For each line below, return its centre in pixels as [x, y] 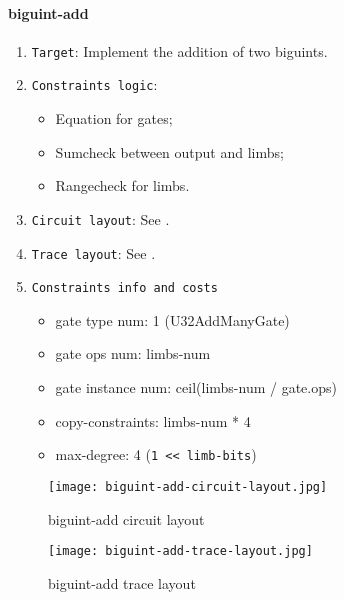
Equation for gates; [114, 118]
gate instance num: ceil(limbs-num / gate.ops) [196, 387]
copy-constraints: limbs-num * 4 [153, 420]
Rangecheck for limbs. [122, 185]
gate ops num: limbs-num [133, 353]
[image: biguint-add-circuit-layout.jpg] [188, 486]
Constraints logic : [94, 84]
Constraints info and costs [124, 288]
